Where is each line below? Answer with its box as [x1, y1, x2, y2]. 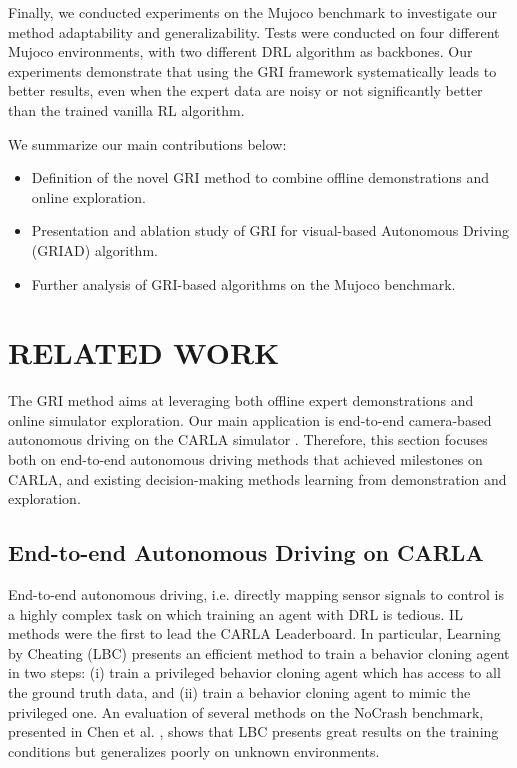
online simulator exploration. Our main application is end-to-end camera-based [8, 409, 492, 430]
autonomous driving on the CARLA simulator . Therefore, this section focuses [8, 429, 488, 450]
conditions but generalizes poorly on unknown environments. [8, 740, 380, 761]
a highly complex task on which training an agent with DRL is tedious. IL [8, 603, 463, 624]
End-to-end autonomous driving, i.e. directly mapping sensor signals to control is [8, 584, 504, 605]
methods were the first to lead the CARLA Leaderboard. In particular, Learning [8, 623, 501, 644]
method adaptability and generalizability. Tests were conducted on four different [8, 21, 500, 42]
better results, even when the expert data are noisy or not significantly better [8, 80, 483, 101]
